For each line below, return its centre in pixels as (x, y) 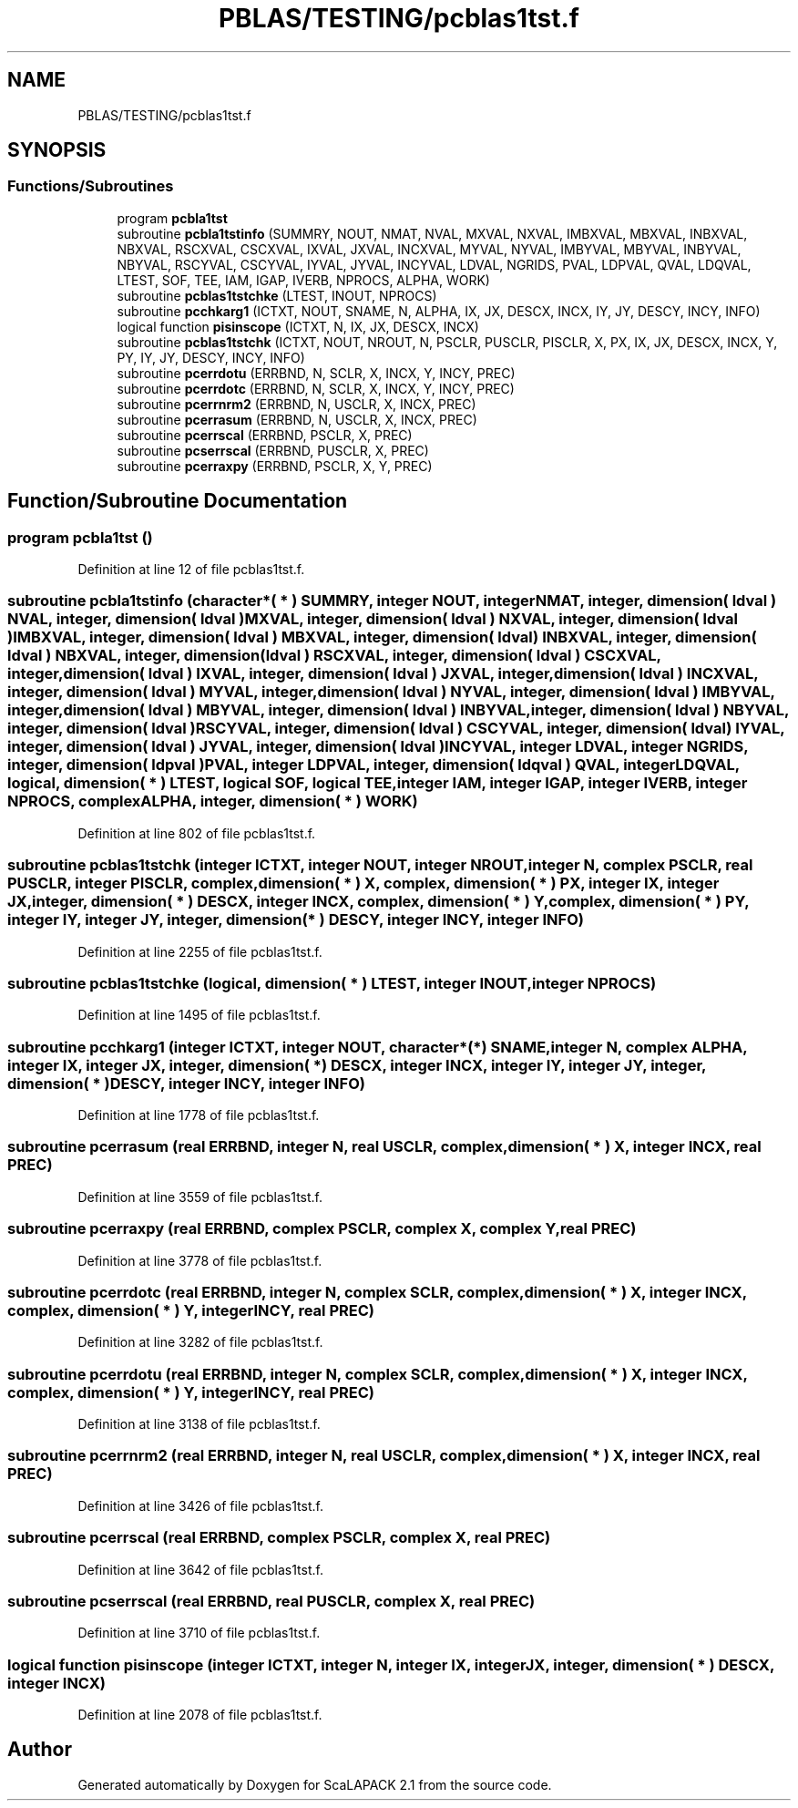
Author (40, 1750)
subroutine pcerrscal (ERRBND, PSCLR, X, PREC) (265, 435)
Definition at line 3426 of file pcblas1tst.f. (200, 1505)
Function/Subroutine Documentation (178, 501)
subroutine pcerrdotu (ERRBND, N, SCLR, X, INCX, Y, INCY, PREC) (316, 373)
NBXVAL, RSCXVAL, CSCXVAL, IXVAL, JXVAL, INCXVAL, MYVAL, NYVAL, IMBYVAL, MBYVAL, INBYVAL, (429, 249)
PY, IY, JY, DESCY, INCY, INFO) (211, 357)
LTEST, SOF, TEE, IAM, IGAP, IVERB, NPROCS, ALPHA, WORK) (303, 280)
